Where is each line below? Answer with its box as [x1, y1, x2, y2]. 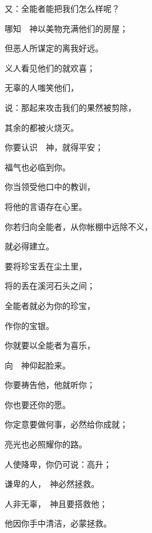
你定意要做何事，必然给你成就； [5, 418, 128, 430]
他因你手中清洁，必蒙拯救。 [5, 517, 112, 529]
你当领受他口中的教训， [5, 180, 95, 193]
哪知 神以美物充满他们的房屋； [5, 22, 128, 34]
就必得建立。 [5, 240, 54, 252]
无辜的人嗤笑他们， [5, 81, 79, 94]
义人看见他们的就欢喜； [5, 61, 95, 74]
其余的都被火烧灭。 [5, 121, 79, 133]
